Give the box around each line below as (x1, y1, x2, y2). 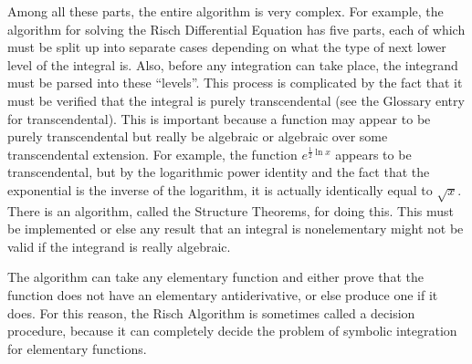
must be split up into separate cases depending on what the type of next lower (7, 37, 446, 57)
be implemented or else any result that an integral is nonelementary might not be (7, 219, 464, 238)
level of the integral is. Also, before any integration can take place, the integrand (7, 55, 458, 74)
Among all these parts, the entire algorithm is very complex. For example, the (7, 2, 444, 20)
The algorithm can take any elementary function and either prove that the (7, 267, 424, 286)
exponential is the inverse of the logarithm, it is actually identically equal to (7, 180, 433, 199)
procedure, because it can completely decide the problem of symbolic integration (7, 321, 457, 340)
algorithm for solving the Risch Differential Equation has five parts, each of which (7, 19, 466, 38)
